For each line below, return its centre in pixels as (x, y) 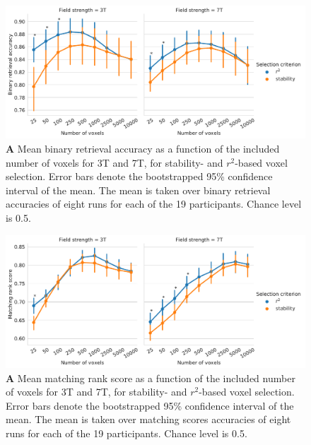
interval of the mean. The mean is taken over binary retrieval (138, 190)
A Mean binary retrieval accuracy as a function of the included (143, 148)
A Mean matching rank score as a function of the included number (151, 378)
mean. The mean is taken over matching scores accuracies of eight (148, 419)
